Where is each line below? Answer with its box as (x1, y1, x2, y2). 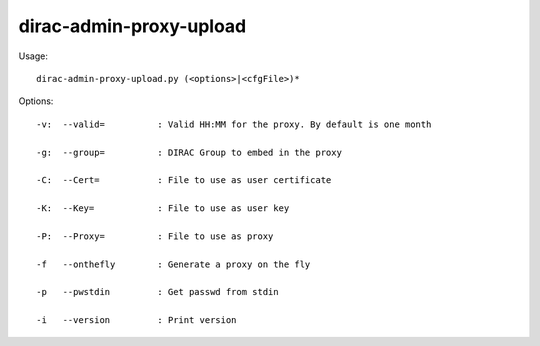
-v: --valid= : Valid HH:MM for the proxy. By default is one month (36, 118, 432, 130)
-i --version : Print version (36, 315, 237, 326)
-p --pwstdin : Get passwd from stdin (36, 286, 279, 298)
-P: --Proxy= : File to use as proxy (36, 230, 274, 242)
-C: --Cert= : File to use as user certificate (36, 175, 332, 186)
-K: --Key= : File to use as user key (36, 203, 290, 214)
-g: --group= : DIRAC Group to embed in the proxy (36, 146, 342, 158)
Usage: (18, 50, 49, 62)
